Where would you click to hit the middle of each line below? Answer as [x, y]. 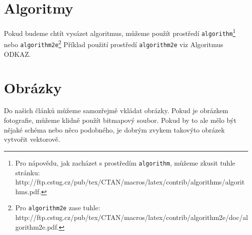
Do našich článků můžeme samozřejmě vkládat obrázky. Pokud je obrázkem [116, 110]
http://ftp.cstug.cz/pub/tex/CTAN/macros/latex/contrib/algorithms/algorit [130, 182]
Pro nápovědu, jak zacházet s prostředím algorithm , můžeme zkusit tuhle [125, 162]
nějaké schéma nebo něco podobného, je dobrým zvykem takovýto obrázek [114, 129]
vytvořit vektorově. [32, 139]
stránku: [28, 172]
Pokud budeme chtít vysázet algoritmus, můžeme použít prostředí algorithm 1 [120, 32]
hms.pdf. [28, 191]
